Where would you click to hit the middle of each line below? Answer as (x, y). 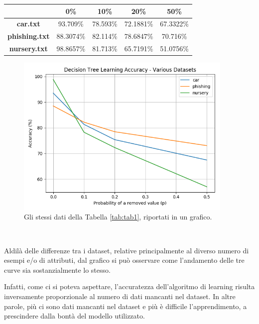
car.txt (28, 24)
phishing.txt (29, 36)
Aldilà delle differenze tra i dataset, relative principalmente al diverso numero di (127, 250)
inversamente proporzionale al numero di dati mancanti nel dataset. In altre (120, 296)
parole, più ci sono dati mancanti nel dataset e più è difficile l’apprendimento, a (126, 306)
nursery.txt (28, 49)
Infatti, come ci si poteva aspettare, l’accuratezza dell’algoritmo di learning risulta (129, 286)
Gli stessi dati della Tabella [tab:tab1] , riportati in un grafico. (118, 217)
